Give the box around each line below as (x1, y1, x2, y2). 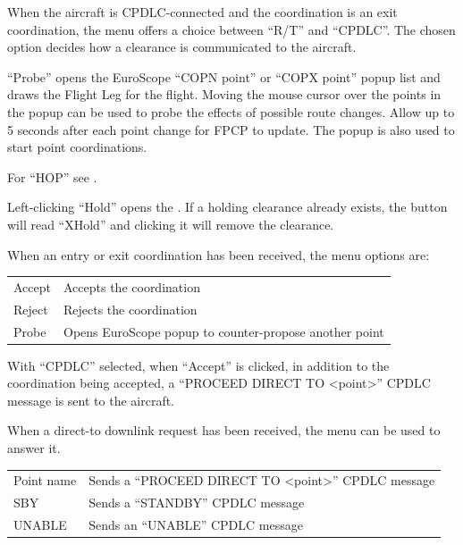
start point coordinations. (7, 138, 147, 156)
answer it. (7, 439, 61, 457)
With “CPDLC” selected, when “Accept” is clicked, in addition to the (7, 356, 390, 374)
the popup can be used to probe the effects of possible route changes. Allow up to (7, 102, 455, 121)
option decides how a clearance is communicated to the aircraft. (7, 38, 357, 56)
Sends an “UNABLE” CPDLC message (88, 516, 303, 534)
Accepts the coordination (63, 277, 200, 296)
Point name (13, 471, 77, 490)
